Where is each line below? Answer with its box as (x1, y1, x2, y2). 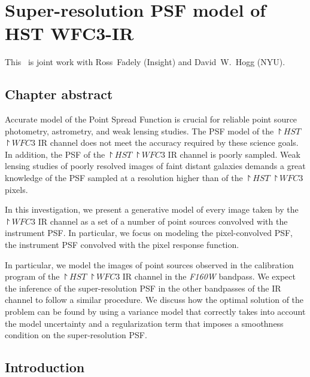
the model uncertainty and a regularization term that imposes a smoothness (5, 317, 284, 329)
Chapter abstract (5, 85, 113, 103)
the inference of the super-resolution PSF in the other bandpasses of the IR (5, 281, 281, 294)
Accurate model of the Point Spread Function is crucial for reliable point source (5, 113, 297, 125)
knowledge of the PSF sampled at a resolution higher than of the (5, 171, 243, 184)
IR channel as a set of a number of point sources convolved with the (38, 214, 288, 227)
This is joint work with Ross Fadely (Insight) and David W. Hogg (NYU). (5, 56, 285, 68)
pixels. (5, 183, 28, 195)
